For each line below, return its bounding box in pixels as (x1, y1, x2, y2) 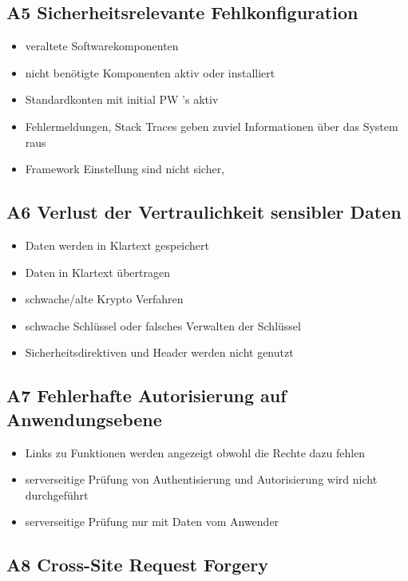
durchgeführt (25, 486, 89, 503)
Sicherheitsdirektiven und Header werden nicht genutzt (25, 344, 294, 361)
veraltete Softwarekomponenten (25, 38, 179, 54)
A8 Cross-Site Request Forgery (6, 552, 269, 577)
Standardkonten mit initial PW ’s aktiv (25, 91, 219, 108)
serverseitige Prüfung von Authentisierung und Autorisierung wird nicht (25, 471, 378, 488)
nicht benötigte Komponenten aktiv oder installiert (25, 64, 275, 81)
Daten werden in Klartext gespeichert (25, 236, 210, 253)
